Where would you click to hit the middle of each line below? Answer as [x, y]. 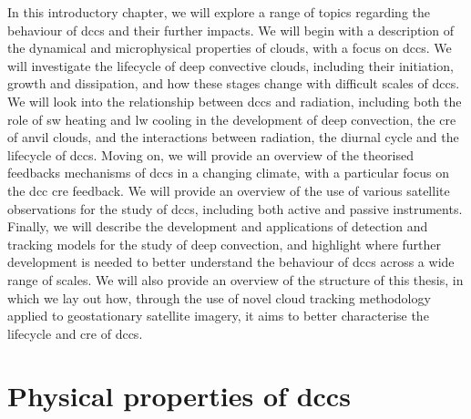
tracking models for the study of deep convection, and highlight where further [224, 244]
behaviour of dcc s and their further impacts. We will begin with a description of [231, 30]
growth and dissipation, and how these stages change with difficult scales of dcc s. [234, 83]
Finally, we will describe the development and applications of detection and [218, 226]
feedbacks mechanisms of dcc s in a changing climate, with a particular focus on [229, 173]
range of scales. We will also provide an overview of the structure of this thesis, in [235, 279]
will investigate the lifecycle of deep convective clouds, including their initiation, [230, 65]
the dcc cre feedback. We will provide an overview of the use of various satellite [229, 190]
